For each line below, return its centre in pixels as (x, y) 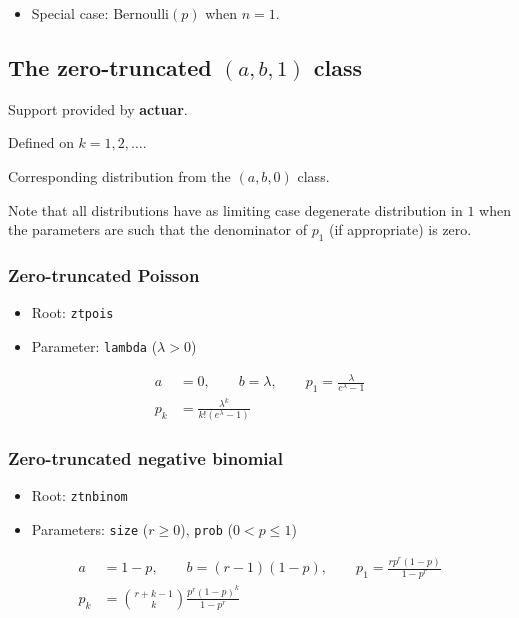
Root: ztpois (72, 312)
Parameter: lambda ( (94, 345)
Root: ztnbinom (79, 495)
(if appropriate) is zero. (400, 229)
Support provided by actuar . (98, 108)
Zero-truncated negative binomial (145, 458)
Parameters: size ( (90, 529)
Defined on (41, 142)
